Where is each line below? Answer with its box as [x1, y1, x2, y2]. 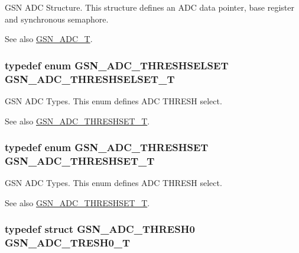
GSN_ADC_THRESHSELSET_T [5, 71, 175, 86]
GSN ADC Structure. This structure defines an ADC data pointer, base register [5, 1, 294, 13]
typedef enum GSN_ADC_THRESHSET [5, 140, 209, 155]
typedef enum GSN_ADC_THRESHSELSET [5, 57, 229, 72]
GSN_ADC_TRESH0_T [5, 235, 131, 250]
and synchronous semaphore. [5, 12, 109, 25]
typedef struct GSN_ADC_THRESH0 [5, 222, 195, 236]
